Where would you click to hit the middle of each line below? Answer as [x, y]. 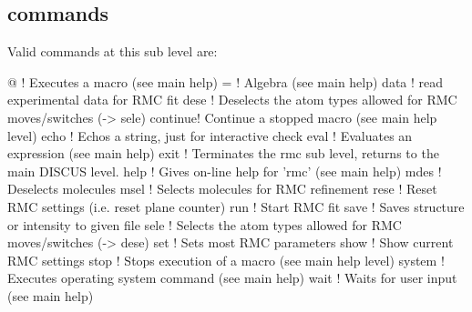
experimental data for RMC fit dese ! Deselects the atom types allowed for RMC [232, 100]
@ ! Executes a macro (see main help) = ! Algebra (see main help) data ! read [226, 81]
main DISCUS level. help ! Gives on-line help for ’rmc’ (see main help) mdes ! [225, 171]
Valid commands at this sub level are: [113, 51]
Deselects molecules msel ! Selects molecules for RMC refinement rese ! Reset [222, 189]
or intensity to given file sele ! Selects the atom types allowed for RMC [205, 224]
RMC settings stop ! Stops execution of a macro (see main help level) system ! [226, 260]
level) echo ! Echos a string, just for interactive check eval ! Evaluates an [210, 135]
